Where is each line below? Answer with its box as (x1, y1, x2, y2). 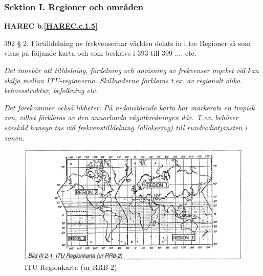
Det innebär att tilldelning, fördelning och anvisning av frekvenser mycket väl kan (4, 65, 259, 75)
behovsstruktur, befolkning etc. (4, 85, 98, 96)
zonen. (4, 132, 25, 143)
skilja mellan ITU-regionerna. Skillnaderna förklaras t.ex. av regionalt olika (4, 75, 240, 85)
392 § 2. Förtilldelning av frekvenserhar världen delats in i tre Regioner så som (4, 37, 251, 48)
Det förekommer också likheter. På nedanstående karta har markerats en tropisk (4, 102, 255, 112)
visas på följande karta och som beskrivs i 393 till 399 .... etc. (4, 48, 196, 58)
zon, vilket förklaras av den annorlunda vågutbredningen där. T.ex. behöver (4, 112, 238, 123)
